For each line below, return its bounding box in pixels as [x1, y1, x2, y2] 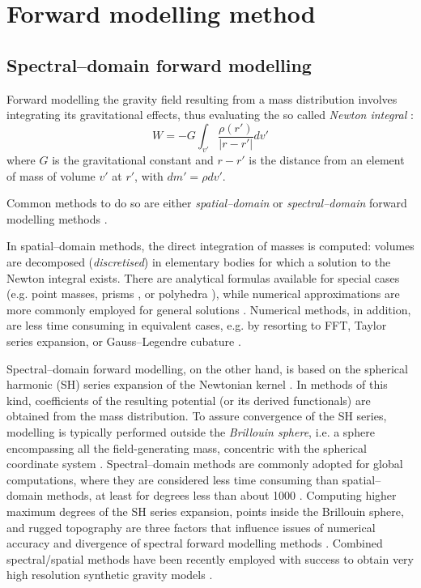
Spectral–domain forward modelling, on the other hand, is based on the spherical [6, 360, 408, 377]
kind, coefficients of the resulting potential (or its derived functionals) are [6, 391, 371, 408]
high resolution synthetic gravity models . [6, 566, 213, 583]
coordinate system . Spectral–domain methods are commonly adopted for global [6, 455, 403, 472]
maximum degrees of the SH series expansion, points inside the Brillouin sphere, [6, 502, 404, 519]
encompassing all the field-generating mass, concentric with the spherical [6, 439, 367, 456]
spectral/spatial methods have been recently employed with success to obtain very [6, 550, 414, 567]
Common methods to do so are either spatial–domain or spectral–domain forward [6, 194, 407, 211]
